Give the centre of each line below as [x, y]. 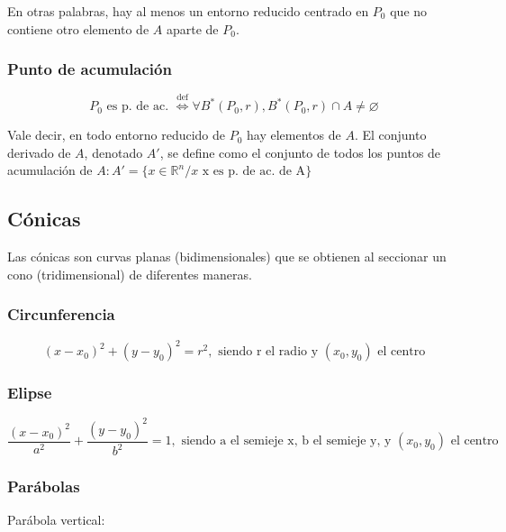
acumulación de [50, 170]
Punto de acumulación [90, 69]
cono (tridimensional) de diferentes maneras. [130, 274]
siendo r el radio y [268, 352]
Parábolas [44, 486]
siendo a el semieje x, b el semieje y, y [286, 441]
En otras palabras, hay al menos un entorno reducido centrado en [188, 11]
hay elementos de [294, 135]
